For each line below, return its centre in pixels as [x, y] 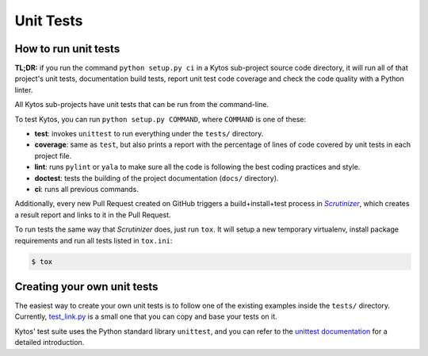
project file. [53, 155]
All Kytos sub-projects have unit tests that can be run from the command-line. [142, 105]
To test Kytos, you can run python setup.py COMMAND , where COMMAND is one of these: [160, 119]
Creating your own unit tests [86, 287]
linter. [24, 90]
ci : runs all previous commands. [86, 189]
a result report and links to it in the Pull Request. [93, 215]
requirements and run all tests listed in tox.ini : [94, 240]
